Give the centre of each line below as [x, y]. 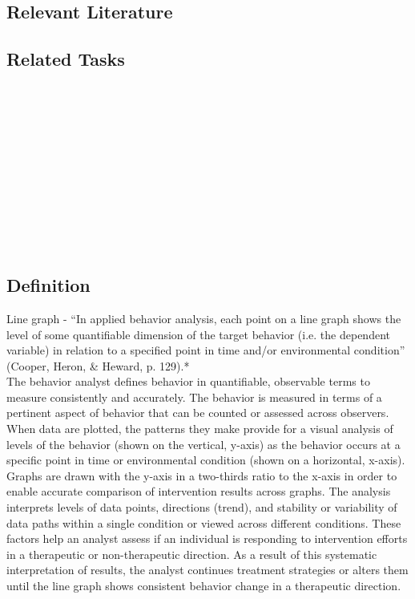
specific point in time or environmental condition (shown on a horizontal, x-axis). [206, 460]
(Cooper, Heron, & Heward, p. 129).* [98, 365]
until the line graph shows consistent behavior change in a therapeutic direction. [204, 586]
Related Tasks [66, 59]
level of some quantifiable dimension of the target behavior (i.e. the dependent [198, 334]
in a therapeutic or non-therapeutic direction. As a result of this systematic [192, 554]
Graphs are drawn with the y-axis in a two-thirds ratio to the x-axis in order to [202, 475]
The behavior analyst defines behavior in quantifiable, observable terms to [188, 381]
